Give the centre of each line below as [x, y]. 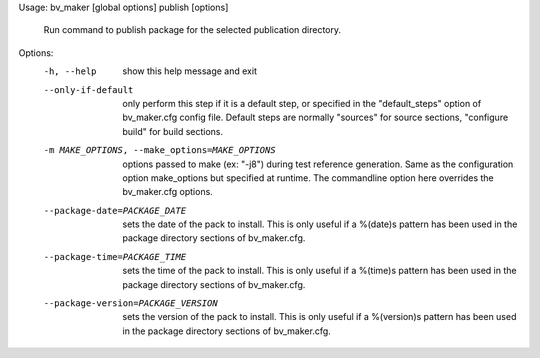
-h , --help [70, 71]
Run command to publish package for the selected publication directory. [192, 30]
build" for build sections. [173, 131]
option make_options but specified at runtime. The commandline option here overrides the [308, 177]
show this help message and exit [189, 71]
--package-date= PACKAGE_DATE [115, 210]
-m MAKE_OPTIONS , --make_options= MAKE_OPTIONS [159, 150]
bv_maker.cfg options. [168, 192]
